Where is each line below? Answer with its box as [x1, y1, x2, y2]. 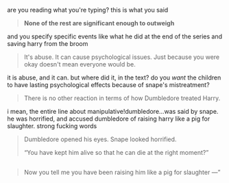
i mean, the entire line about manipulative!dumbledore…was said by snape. [7, 108, 219, 115]
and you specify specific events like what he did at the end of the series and [7, 32, 223, 40]
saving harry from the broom [7, 40, 88, 47]
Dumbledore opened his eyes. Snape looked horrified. [23, 135, 177, 143]
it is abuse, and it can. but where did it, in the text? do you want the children [7, 73, 221, 82]
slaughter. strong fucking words [7, 122, 97, 130]
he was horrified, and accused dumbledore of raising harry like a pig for [7, 114, 210, 123]
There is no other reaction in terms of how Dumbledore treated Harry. [23, 94, 221, 102]
